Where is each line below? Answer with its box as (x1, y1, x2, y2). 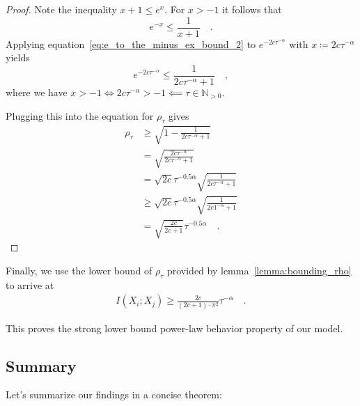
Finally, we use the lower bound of (6, 263, 152, 277)
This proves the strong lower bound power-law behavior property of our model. (6, 320, 343, 335)
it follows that (222, 2, 282, 16)
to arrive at (6, 277, 54, 292)
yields (6, 50, 30, 65)
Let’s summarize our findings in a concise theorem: (6, 387, 222, 402)
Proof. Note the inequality (6, 2, 117, 16)
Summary (6, 354, 77, 376)
